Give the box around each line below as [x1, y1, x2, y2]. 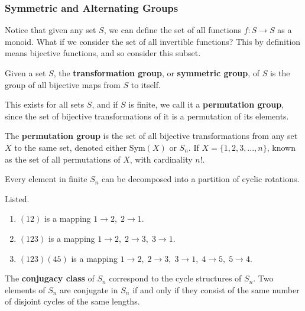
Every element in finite [5, 173, 87, 185]
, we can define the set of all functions [103, 24, 242, 36]
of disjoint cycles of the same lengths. [5, 295, 140, 307]
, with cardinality [129, 153, 193, 165]
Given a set [5, 67, 46, 79]
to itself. [131, 78, 161, 90]
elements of [5, 283, 46, 296]
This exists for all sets [5, 98, 85, 111]
